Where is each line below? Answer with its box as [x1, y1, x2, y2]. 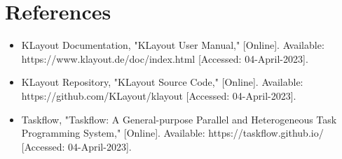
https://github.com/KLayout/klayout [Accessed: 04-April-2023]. [21, 88, 296, 103]
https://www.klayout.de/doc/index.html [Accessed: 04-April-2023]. [21, 51, 308, 66]
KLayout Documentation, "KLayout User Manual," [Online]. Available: [21, 38, 324, 52]
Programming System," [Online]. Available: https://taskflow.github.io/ [21, 126, 324, 140]
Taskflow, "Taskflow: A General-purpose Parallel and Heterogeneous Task [21, 112, 337, 126]
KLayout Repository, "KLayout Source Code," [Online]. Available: [21, 75, 303, 89]
